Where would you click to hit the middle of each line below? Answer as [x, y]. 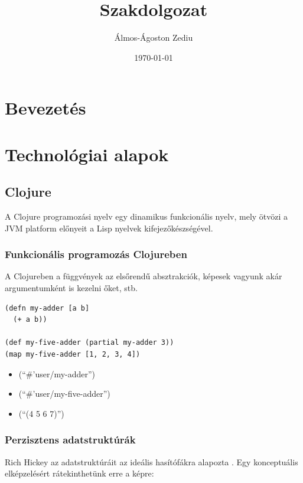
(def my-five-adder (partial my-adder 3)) [89, 343]
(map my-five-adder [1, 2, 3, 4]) [73, 355]
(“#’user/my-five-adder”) [64, 394]
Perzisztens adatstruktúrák [70, 440]
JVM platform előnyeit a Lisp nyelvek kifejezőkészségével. [109, 228]
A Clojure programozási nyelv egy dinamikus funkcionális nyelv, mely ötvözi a [146, 216]
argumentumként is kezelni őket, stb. [71, 288]
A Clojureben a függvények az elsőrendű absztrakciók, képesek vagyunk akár [144, 276]
